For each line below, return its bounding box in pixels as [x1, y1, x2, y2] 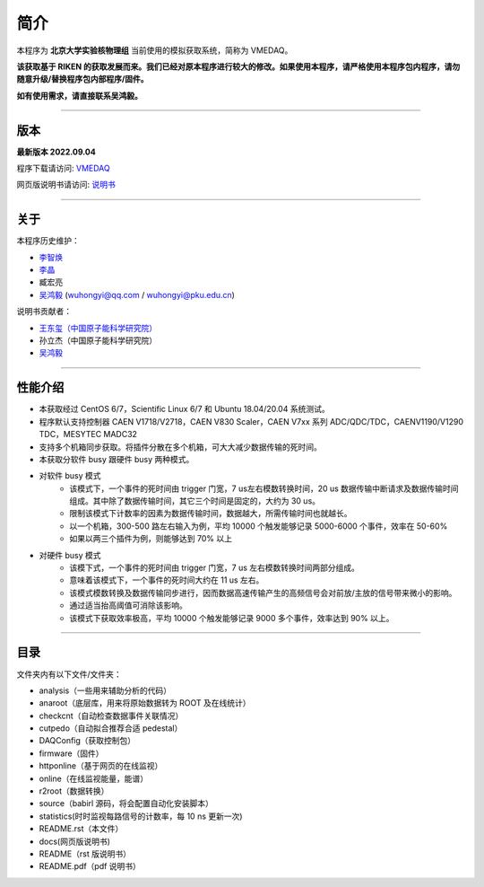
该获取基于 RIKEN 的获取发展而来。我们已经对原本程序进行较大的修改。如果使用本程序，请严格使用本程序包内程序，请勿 [16, 61, 461, 72]
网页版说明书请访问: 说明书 [16, 180, 116, 190]
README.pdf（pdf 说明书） [39, 861, 141, 872]
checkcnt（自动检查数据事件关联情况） [39, 710, 184, 721]
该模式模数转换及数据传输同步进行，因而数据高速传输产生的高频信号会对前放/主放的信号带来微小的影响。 [69, 587, 457, 598]
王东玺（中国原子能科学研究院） [39, 322, 157, 333]
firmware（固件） [39, 748, 104, 759]
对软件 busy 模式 [39, 470, 101, 481]
